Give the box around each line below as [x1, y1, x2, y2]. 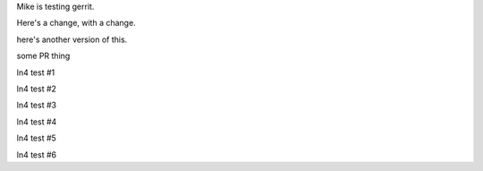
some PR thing [16, 50, 71, 62]
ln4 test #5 [16, 133, 57, 143]
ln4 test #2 [16, 83, 57, 94]
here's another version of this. [16, 34, 128, 45]
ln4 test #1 [16, 67, 55, 78]
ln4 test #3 [16, 99, 57, 111]
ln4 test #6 [16, 149, 57, 160]
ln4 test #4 [16, 116, 57, 127]
